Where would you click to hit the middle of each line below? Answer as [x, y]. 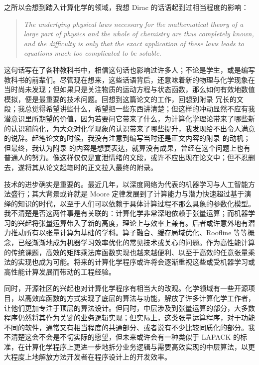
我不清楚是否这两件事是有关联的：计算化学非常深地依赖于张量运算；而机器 [126, 213]
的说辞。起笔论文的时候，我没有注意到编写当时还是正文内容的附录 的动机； [127, 138]
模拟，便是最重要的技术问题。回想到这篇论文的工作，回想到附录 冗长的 [120, 99]
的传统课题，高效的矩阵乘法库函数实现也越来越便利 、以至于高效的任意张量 [126, 252]
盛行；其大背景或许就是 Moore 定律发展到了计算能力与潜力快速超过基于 [128, 194]
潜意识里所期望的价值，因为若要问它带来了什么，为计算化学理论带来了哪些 [126, 118]
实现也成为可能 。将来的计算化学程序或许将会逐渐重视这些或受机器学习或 [136, 262]
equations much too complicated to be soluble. [92, 53]
